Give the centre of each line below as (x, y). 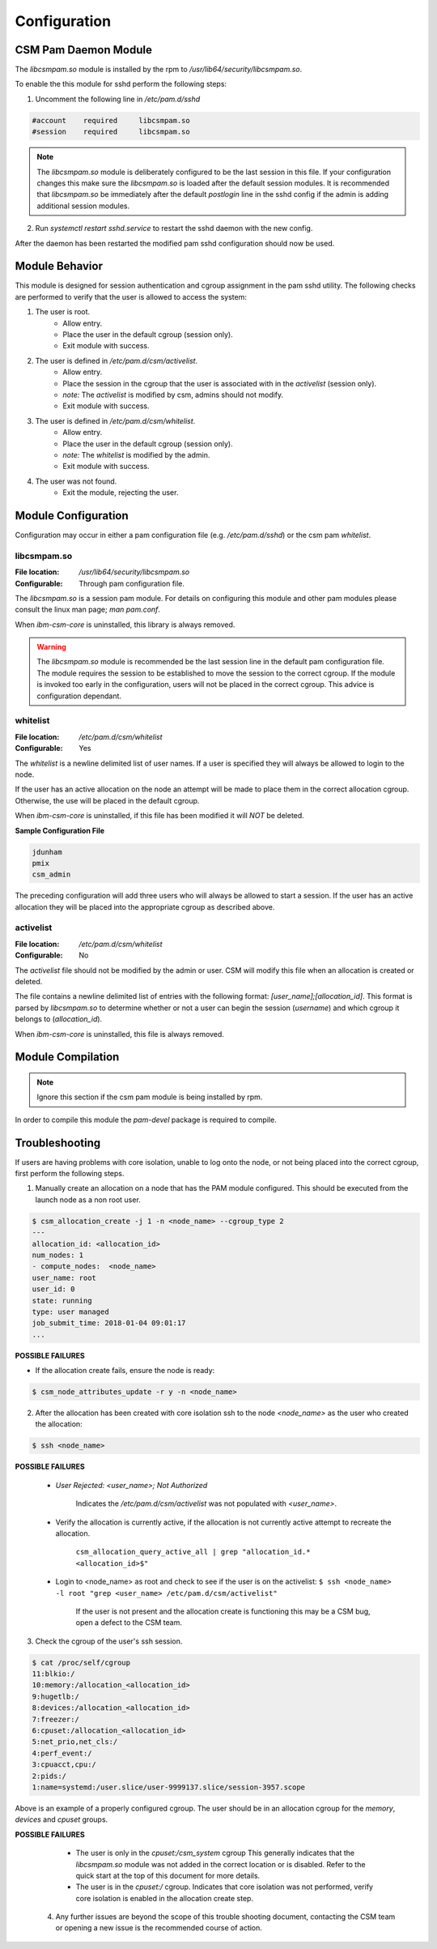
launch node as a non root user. (88, 1200)
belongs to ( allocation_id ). (59, 1019)
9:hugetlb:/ (56, 1696)
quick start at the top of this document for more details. (168, 1875)
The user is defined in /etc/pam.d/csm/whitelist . (115, 420)
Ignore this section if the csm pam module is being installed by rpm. (150, 1097)
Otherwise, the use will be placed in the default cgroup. (107, 800)
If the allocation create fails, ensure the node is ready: (125, 1371)
